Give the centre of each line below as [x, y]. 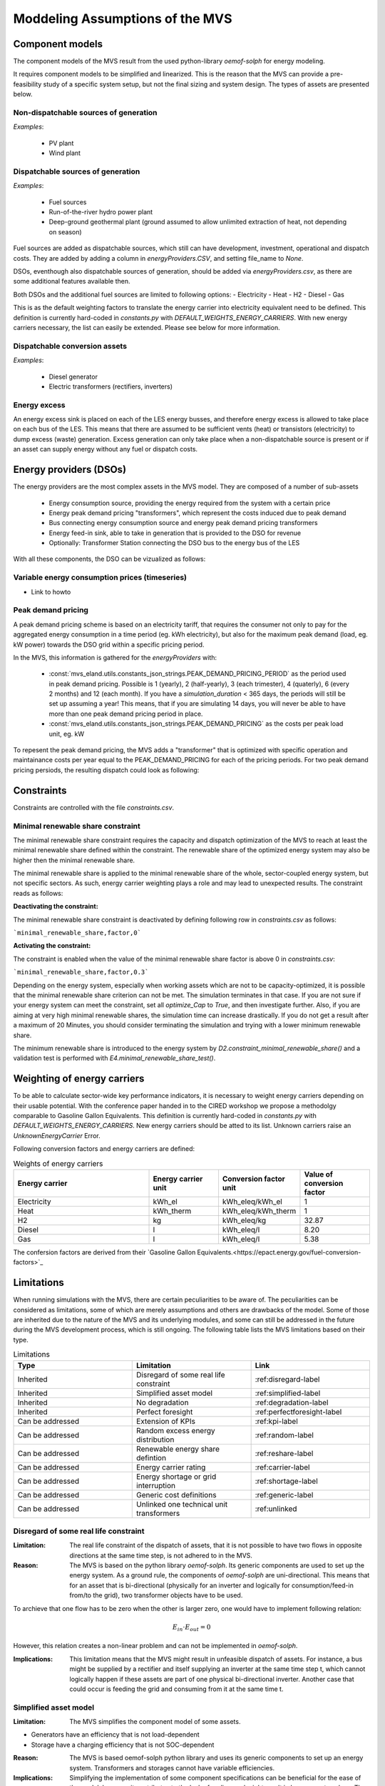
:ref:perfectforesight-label [298, 1412]
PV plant [61, 143]
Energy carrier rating [171, 1467]
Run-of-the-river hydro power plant [101, 212]
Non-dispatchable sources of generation [85, 113]
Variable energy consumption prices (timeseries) [100, 577]
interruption [156, 1485]
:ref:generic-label [284, 1495]
